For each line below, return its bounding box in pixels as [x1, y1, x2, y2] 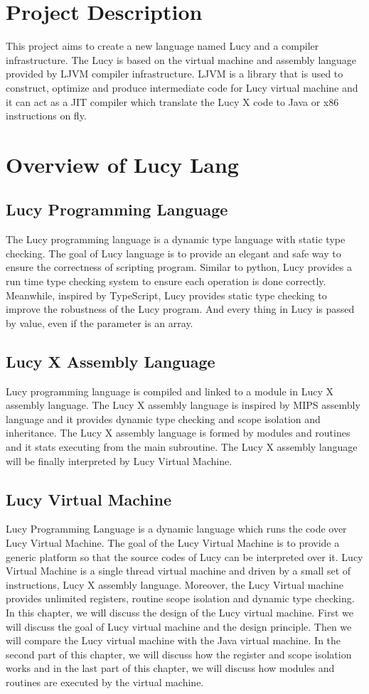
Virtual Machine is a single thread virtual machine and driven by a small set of [6, 563, 351, 578]
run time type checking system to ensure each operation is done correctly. [6, 274, 326, 289]
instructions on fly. [6, 108, 87, 123]
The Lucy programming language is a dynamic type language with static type [6, 232, 346, 247]
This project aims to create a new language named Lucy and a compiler [6, 38, 319, 53]
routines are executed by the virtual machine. [6, 674, 204, 689]
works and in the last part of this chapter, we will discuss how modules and [6, 661, 335, 676]
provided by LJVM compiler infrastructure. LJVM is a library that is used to [6, 66, 343, 81]
